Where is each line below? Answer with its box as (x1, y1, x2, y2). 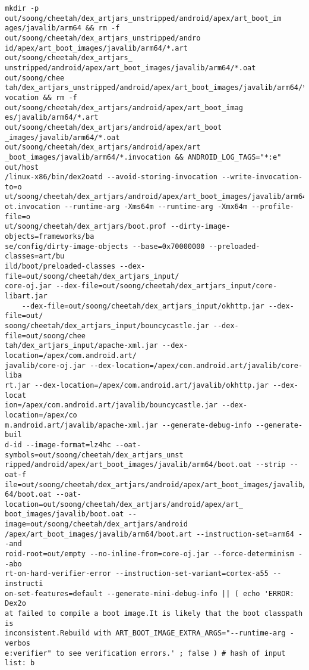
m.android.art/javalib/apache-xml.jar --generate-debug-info (5, 420, 252, 429)
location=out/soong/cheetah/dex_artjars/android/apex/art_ (5, 500, 243, 509)
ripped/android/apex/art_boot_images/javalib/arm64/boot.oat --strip (5, 460, 286, 469)
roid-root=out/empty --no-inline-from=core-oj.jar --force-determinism (5, 550, 294, 559)
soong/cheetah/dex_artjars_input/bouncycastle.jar (5, 322, 209, 330)
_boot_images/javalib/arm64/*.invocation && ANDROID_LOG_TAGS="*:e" (5, 152, 282, 161)
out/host (5, 163, 39, 172)
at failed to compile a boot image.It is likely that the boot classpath (5, 609, 303, 618)
